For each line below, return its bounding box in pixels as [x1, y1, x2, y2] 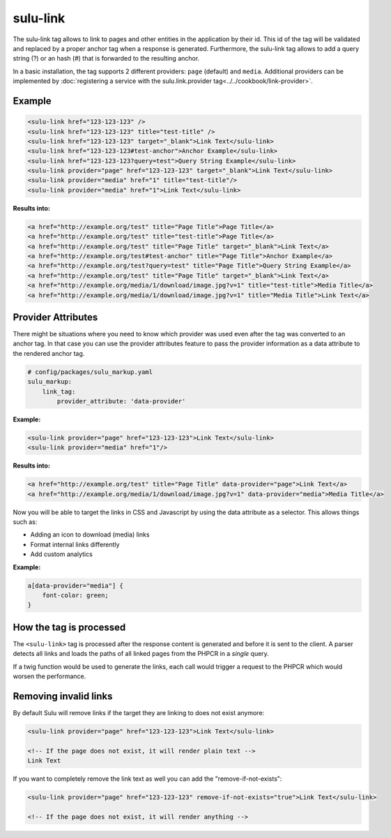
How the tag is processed [13, 621, 126, 633]
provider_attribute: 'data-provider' [56, 397, 186, 405]
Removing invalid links [13, 690, 113, 702]
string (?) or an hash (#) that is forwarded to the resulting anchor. [13, 54, 200, 63]
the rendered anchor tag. [13, 349, 85, 357]
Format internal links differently [30, 540, 120, 548]
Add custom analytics [30, 550, 93, 558]
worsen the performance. [13, 672, 86, 680]
